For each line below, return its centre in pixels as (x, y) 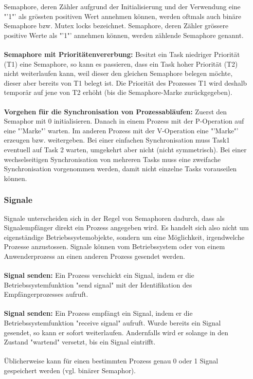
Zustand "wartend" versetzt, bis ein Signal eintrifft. (80, 342)
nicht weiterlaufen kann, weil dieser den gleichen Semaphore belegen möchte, (118, 73)
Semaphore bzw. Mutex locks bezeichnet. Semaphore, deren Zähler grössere (116, 26)
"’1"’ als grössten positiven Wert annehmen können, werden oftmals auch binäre (123, 16)
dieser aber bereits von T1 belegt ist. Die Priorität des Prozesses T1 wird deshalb (126, 82)
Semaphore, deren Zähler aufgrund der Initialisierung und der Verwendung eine (122, 6)
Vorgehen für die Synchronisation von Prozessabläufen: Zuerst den (116, 111)
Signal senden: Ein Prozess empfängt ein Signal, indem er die (98, 313)
